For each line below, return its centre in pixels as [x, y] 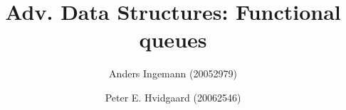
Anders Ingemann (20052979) [173, 73]
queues [173, 39]
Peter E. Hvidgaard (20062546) [173, 97]
